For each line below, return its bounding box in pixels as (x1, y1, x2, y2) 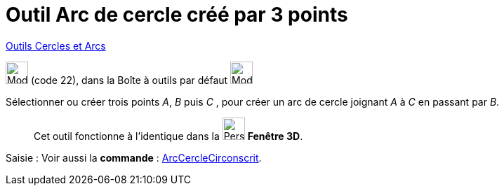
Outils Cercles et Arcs (6, 39, 106, 52)
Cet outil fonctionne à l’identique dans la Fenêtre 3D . (34, 129, 303, 142)
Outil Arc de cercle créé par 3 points (6, 3, 348, 27)
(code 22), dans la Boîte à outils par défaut (30, 73, 228, 86)
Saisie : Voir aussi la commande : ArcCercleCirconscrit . (6, 151, 262, 164)
